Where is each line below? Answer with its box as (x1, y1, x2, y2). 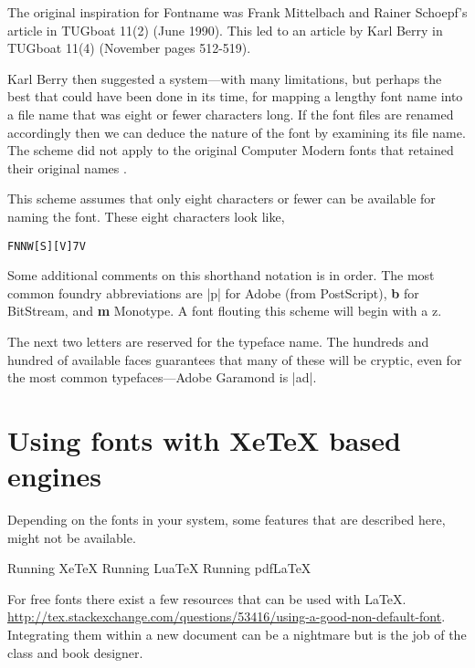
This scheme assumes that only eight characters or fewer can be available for (7, 189, 436, 208)
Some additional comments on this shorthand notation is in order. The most (7, 266, 435, 285)
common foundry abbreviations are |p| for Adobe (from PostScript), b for (7, 283, 419, 302)
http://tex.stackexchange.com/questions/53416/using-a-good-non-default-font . (7, 607, 446, 626)
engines (7, 457, 102, 495)
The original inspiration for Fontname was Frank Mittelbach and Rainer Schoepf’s (7, 3, 468, 21)
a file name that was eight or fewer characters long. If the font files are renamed (7, 104, 454, 123)
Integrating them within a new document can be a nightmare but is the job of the (7, 625, 467, 644)
